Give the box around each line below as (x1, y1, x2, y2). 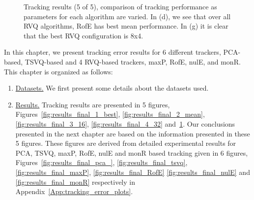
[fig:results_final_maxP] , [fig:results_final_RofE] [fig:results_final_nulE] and (15, 167, 250, 177)
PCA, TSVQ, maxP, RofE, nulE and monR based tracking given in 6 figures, (15, 147, 248, 158)
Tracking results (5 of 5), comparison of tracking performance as (24, 1, 217, 11)
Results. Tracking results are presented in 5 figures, (15, 99, 170, 109)
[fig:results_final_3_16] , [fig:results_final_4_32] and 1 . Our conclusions (15, 118, 235, 129)
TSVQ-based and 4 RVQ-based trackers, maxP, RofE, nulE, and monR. (25, 56, 241, 67)
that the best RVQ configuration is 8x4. (24, 30, 143, 40)
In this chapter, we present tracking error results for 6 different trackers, (4, 47, 221, 57)
